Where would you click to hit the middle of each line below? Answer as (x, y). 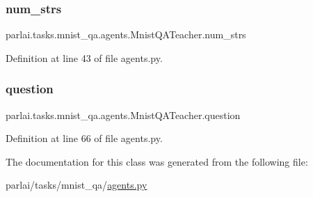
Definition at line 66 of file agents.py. (84, 138)
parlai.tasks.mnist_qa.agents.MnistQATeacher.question (123, 115)
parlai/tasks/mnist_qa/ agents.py (77, 185)
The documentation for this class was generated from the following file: (157, 161)
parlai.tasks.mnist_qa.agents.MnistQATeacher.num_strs (126, 34)
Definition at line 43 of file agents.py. (84, 57)
